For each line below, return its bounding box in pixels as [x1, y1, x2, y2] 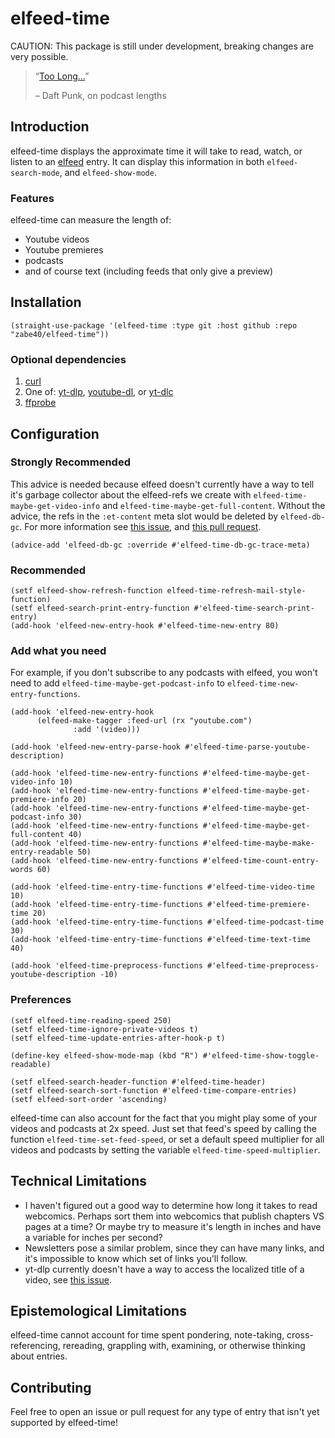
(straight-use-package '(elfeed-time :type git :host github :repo [10, 320, 298, 331]
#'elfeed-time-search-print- [193, 603, 315, 614]
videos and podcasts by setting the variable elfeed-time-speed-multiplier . [10, 1143, 321, 1156]
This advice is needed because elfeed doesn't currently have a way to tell [10, 478, 315, 490]
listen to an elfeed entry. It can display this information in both [10, 155, 265, 167]
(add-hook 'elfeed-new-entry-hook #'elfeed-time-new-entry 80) [10, 621, 280, 631]
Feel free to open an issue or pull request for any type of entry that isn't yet [10, 1406, 320, 1418]
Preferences [10, 993, 72, 1007]
